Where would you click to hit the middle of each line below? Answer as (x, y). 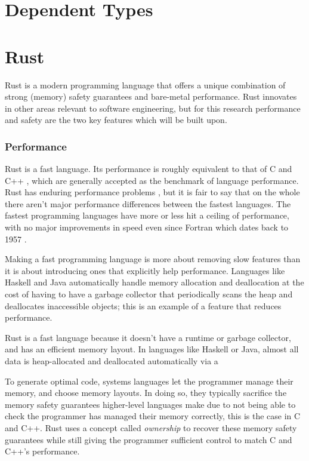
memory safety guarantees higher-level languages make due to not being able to (150, 404)
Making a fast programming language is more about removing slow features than (153, 259)
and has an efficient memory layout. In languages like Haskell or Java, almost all (152, 349)
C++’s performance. (42, 451)
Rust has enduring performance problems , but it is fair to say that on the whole (152, 192)
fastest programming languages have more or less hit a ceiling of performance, (147, 215)
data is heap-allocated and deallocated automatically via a (112, 361)
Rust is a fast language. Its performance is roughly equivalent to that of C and (149, 169)
